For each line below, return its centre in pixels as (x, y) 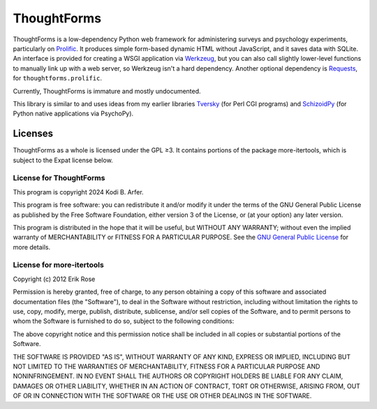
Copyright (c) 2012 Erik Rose (54, 279)
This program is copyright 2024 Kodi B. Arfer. (78, 192)
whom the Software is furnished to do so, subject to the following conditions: (124, 321)
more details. (32, 247)
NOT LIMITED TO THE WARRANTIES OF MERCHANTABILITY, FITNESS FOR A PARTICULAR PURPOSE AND (167, 366)
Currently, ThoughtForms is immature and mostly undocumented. (107, 91)
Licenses (33, 134)
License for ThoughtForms (59, 178)
